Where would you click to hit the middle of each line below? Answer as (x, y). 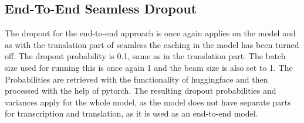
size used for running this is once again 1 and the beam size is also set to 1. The (149, 67)
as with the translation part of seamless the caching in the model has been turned (152, 44)
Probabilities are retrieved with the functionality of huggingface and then (136, 79)
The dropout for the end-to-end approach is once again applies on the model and (150, 33)
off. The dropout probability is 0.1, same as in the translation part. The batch (145, 56)
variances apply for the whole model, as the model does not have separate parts (148, 102)
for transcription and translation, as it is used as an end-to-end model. (131, 113)
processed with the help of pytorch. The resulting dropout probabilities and (141, 90)
